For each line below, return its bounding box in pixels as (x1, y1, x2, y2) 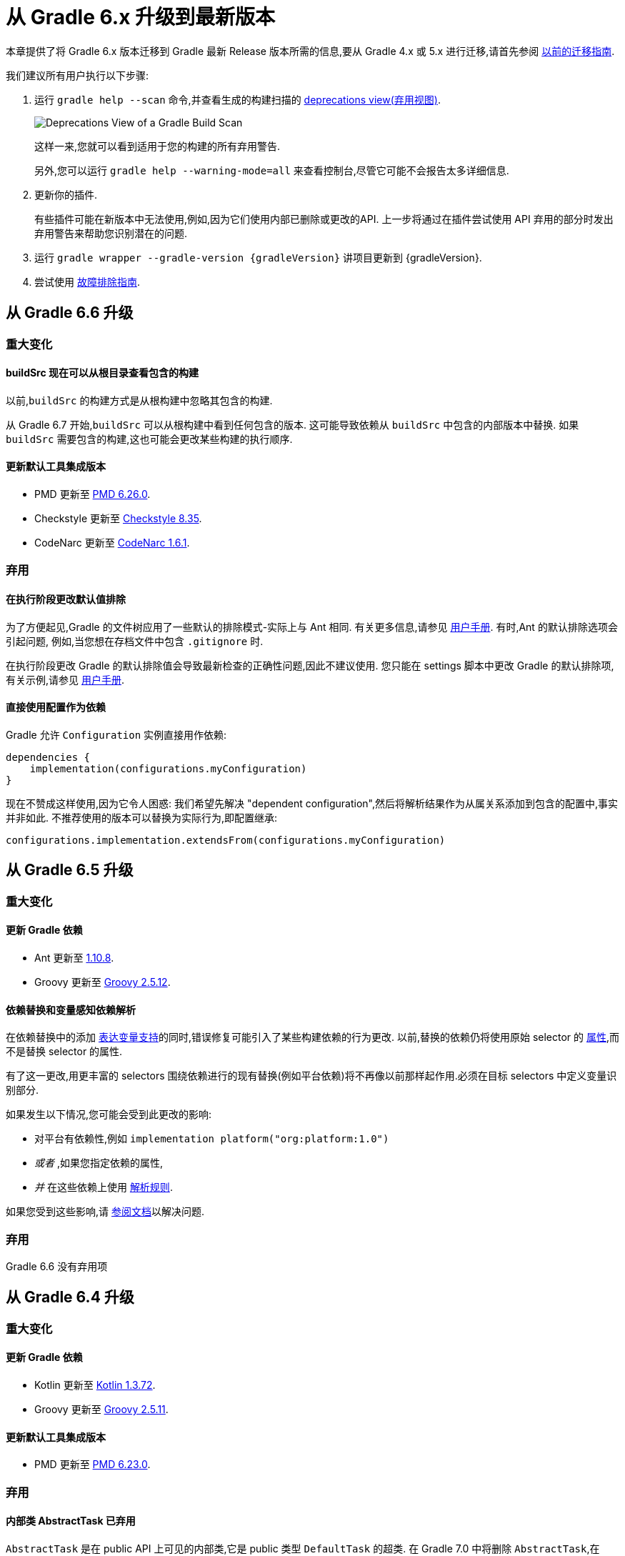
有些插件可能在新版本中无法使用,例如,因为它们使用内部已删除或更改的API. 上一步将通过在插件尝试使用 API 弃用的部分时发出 (34, 212, 614, 225)
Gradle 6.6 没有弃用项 (6, 1260, 108, 1272)
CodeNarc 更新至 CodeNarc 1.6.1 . (34, 537, 190, 549)
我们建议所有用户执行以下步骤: (6, 69, 149, 81)
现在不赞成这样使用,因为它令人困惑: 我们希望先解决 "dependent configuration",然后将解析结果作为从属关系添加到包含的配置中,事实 (6, 797, 619, 809)
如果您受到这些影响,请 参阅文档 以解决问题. (6, 1205, 205, 1218)
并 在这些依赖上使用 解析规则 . (34, 1181, 173, 1194)
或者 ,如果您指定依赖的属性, (34, 1157, 164, 1170)
